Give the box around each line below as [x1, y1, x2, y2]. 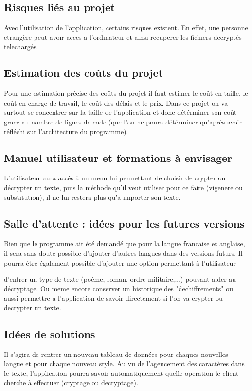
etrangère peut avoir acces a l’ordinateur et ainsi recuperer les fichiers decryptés [4, 32, 242, 42]
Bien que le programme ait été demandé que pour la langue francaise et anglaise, [4, 238, 245, 249]
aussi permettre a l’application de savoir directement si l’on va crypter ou [4, 293, 223, 303]
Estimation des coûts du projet [4, 65, 163, 80]
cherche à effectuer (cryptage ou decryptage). [4, 377, 138, 388]
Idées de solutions [4, 326, 95, 341]
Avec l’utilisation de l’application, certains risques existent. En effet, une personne [4, 22, 248, 33]
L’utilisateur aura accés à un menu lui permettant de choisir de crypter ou [4, 173, 226, 183]
